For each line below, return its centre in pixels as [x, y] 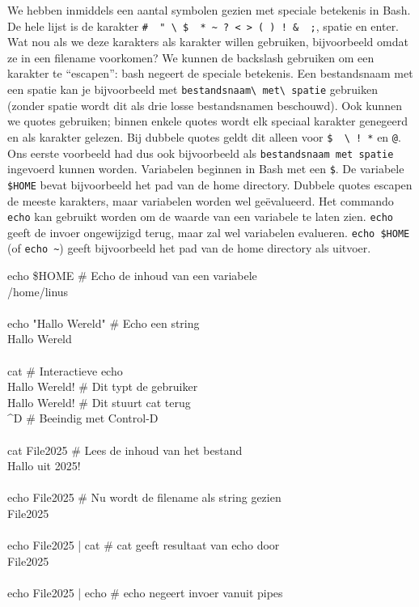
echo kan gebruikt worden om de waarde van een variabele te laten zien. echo [201, 216]
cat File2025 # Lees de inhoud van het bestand [125, 450]
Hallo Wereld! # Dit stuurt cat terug [99, 402]
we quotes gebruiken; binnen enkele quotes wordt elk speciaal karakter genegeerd [208, 121]
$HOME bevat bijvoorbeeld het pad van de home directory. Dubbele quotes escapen [210, 184]
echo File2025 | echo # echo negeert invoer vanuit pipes [145, 592]
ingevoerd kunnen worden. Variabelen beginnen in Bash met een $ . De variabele [206, 169]
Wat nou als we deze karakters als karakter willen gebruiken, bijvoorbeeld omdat [208, 42]
